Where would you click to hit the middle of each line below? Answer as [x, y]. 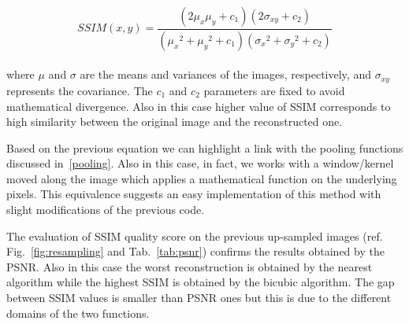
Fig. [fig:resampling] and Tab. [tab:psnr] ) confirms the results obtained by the [195, 251]
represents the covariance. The [80, 90]
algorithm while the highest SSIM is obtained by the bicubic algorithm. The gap [201, 282]
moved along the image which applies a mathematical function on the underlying [202, 178]
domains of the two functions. [78, 313]
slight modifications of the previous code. [106, 210]
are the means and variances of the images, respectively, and [225, 74]
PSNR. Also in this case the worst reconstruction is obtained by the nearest [190, 266]
